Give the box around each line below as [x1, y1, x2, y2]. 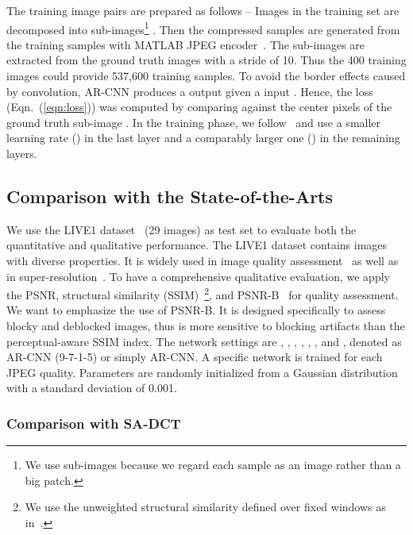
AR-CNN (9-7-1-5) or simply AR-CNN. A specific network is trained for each [6, 348, 383, 365]
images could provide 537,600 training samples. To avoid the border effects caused [6, 67, 406, 84]
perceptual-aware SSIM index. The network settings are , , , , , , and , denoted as [6, 333, 402, 349]
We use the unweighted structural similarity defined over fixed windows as [25, 498, 386, 515]
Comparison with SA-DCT [6, 413, 181, 433]
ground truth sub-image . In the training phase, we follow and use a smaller [6, 114, 381, 130]
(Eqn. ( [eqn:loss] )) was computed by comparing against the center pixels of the [6, 98, 392, 115]
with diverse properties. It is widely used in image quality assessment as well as [6, 252, 399, 268]
